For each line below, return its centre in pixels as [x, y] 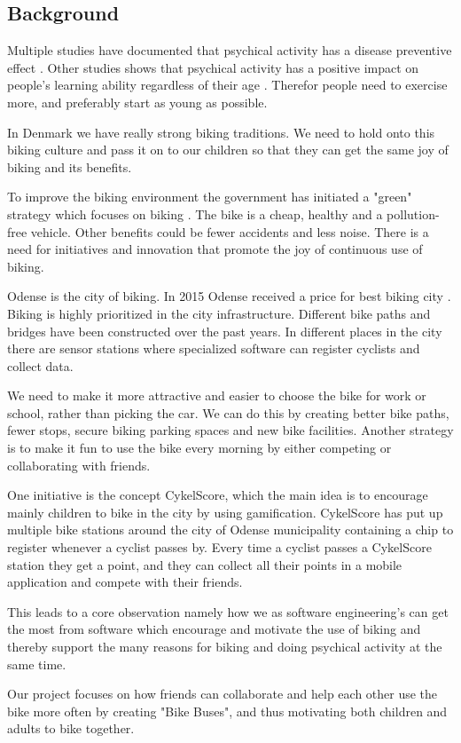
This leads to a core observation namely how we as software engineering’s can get [228, 611]
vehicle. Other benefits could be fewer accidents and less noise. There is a [230, 231]
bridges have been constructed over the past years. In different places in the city [225, 331]
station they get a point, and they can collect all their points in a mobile [205, 564]
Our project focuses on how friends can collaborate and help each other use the [223, 694]
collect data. [40, 365]
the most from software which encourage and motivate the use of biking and [214, 629]
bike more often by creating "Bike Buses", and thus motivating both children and [227, 711]
